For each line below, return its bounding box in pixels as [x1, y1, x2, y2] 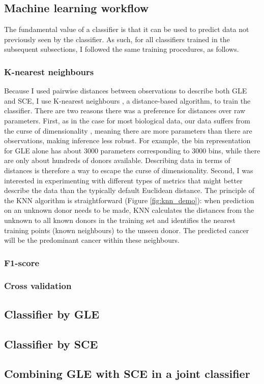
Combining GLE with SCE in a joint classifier [4, 366, 250, 381]
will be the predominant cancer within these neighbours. [4, 235, 180, 245]
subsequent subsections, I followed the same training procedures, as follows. [4, 44, 239, 54]
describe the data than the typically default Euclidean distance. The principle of [4, 185, 255, 196]
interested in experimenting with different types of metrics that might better [4, 175, 243, 185]
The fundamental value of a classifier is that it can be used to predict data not [4, 24, 249, 35]
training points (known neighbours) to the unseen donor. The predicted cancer [4, 225, 249, 235]
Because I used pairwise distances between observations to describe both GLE [4, 85, 247, 96]
